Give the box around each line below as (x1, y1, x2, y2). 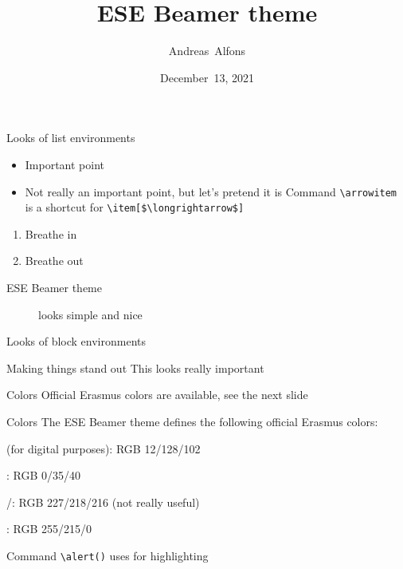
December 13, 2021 (159, 69, 255, 85)
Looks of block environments (6, 333, 146, 350)
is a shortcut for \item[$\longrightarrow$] (25, 199, 245, 215)
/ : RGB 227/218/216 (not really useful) (6, 493, 200, 510)
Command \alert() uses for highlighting (6, 547, 209, 563)
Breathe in (25, 225, 77, 242)
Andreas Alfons (168, 42, 246, 59)
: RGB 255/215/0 (6, 520, 92, 537)
